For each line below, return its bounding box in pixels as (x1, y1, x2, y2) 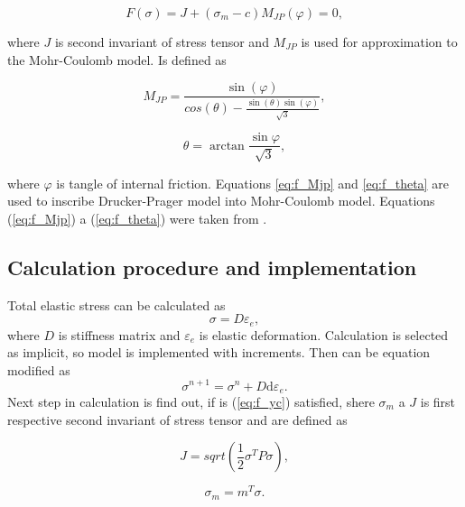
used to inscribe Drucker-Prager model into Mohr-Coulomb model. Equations (7, 191, 435, 210)
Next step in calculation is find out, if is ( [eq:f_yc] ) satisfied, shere (7, 392, 375, 410)
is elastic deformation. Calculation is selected (199, 325, 449, 344)
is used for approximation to (301, 32, 458, 51)
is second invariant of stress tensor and (54, 32, 269, 51)
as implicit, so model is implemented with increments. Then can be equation (7, 343, 431, 362)
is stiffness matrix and (58, 325, 181, 344)
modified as (7, 360, 70, 379)
